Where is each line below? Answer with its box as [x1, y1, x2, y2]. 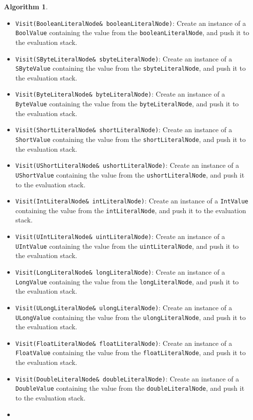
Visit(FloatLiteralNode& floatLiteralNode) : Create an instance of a [15, 338, 232, 348]
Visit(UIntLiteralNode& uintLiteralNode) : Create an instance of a [15, 231, 225, 241]
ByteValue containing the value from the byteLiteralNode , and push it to [15, 99, 239, 109]
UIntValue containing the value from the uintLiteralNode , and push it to [15, 240, 239, 251]
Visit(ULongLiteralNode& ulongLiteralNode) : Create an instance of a [15, 302, 232, 312]
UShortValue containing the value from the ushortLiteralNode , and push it [15, 169, 245, 180]
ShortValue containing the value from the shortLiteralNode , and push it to [15, 134, 246, 144]
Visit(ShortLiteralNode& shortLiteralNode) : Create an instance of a [15, 124, 232, 135]
